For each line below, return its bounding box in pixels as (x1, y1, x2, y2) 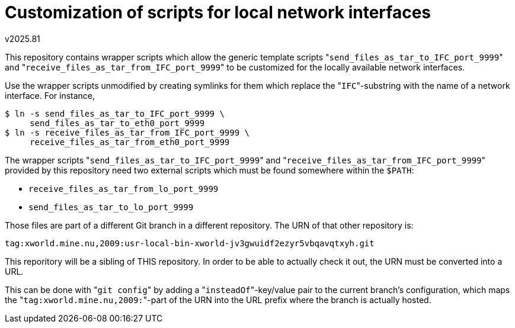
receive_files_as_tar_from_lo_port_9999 (28, 184, 219, 194)
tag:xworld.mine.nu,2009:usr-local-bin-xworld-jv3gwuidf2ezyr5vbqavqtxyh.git (5, 238, 375, 248)
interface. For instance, (5, 90, 95, 101)
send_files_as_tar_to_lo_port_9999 (28, 202, 194, 212)
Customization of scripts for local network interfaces (5, 2, 431, 22)
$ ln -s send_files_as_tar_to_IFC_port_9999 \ (5, 108, 225, 118)
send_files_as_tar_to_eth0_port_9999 (30, 118, 205, 128)
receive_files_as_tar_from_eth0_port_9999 (30, 137, 230, 147)
